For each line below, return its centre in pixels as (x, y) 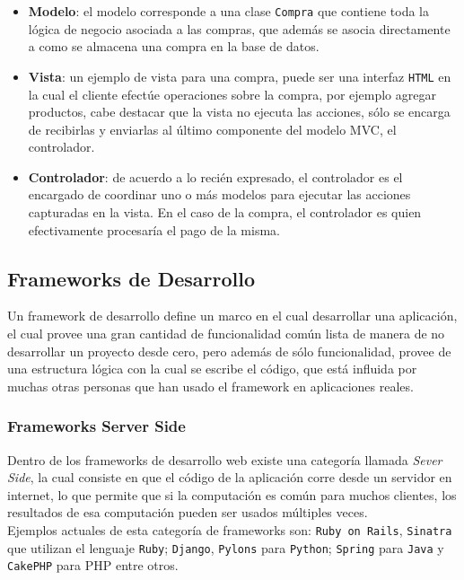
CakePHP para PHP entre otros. (93, 565)
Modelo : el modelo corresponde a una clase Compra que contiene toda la (228, 11)
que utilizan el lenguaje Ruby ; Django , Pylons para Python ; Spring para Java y (226, 547)
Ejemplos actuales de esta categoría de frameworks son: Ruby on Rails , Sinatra (230, 530)
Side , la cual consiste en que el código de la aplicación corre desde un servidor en (230, 477)
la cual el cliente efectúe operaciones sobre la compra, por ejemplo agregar (232, 94)
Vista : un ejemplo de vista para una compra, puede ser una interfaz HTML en (240, 76)
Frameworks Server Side (96, 426)
